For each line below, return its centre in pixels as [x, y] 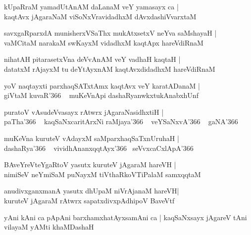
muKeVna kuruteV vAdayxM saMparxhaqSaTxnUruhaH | [92, 138]
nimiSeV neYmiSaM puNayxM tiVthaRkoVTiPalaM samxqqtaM [102, 174]
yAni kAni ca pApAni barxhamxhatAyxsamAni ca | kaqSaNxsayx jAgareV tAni [125, 217]
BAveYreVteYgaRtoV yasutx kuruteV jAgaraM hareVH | [90, 164]
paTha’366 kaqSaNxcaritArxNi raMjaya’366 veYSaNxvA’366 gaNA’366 [121, 121]
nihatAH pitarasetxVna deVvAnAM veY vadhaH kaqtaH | [92, 59]
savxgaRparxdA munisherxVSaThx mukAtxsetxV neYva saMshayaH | [110, 33]
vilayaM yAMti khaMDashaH [49, 227]
